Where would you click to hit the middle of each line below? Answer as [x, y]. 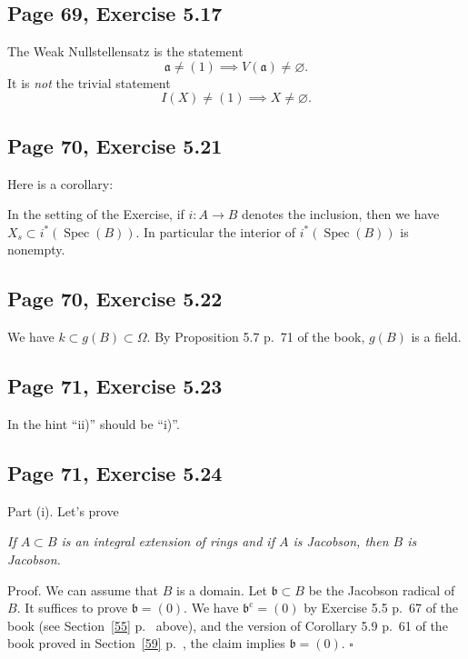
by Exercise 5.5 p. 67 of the [381, 608]
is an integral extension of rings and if [168, 541]
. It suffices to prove [72, 608]
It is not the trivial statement [89, 82]
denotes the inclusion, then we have [341, 214]
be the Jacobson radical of [382, 589]
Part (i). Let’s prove [63, 510]
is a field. [436, 337]
